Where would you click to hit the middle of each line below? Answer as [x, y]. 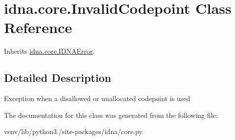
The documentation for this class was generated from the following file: [111, 115]
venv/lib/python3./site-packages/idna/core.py [73, 131]
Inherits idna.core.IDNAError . [49, 51]
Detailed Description [58, 78]
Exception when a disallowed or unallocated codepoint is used [97, 98]
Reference [38, 27]
